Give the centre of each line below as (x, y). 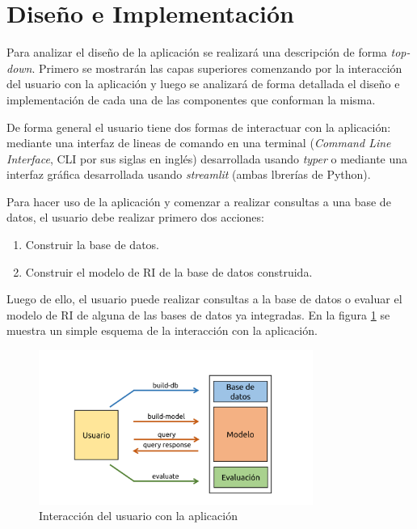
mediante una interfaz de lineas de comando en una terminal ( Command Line (199, 143)
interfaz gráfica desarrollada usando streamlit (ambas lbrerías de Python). (189, 174)
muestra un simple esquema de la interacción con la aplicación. (162, 330)
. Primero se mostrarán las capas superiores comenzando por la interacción (217, 68)
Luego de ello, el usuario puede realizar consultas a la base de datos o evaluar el (204, 299)
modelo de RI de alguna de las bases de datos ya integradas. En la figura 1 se (198, 314)
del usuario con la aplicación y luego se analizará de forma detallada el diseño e (203, 84)
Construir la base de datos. (92, 245)
